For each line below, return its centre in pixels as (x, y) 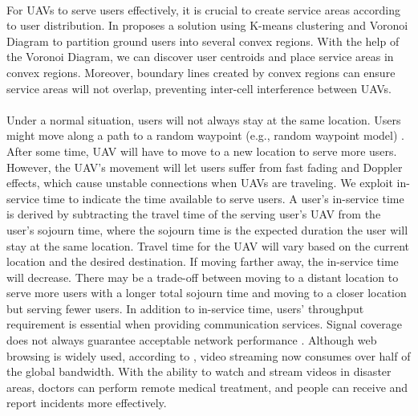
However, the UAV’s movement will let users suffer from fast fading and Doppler (205, 167)
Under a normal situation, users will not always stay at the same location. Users (204, 119)
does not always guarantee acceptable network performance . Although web (192, 340)
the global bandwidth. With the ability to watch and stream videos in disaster (199, 371)
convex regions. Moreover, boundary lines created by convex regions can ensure (201, 72)
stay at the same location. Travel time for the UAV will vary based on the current (208, 245)
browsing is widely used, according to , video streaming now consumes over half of (209, 355)
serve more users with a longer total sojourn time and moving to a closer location (207, 293)
